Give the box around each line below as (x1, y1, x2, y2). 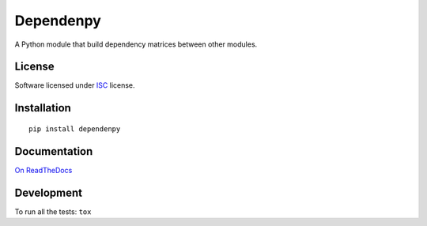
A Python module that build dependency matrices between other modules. (14, 40, 258, 49)
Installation (14, 101, 71, 115)
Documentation (14, 145, 93, 158)
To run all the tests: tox (14, 206, 92, 217)
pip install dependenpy (28, 124, 121, 134)
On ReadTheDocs (14, 165, 73, 175)
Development (14, 186, 83, 199)
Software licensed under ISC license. (14, 81, 135, 90)
